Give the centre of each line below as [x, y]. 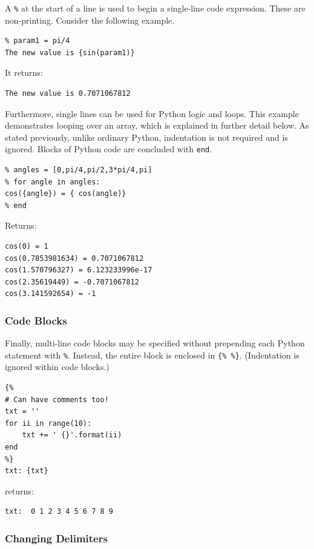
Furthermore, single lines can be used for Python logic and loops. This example [152, 113]
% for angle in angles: [53, 182]
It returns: [24, 72]
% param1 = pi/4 [38, 41]
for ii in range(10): [48, 423]
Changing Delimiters [56, 538]
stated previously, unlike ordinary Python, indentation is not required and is [146, 137]
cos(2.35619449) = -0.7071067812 [72, 282]
